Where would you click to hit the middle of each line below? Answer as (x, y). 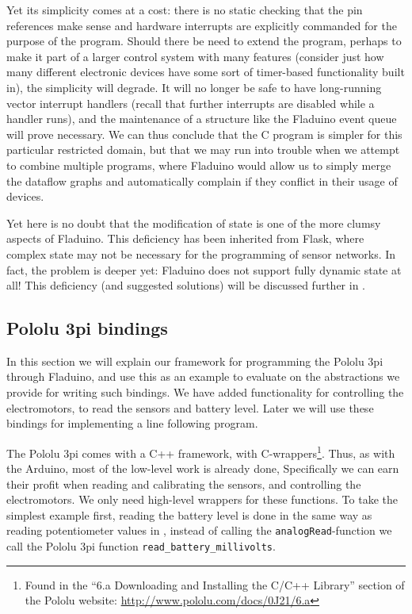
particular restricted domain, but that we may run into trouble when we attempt (203, 150)
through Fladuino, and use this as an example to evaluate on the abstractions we (203, 376)
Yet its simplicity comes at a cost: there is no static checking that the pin (185, 10)
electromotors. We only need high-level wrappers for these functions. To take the (202, 499)
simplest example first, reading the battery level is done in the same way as (189, 514)
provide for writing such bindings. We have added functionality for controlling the (205, 392)
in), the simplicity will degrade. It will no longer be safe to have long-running (194, 87)
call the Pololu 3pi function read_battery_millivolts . (141, 546)
